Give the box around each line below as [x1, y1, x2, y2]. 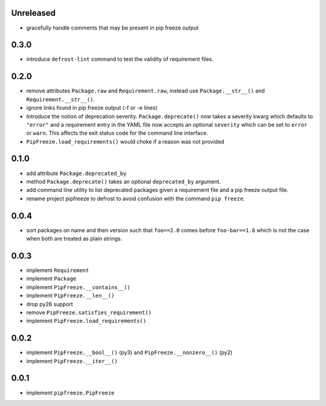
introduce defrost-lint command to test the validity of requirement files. [26, 56, 214, 63]
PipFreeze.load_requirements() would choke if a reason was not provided [26, 138, 225, 145]
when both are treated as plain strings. [26, 235, 123, 243]
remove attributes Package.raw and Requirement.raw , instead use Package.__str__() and [26, 87, 265, 95]
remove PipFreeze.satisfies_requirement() [26, 308, 152, 316]
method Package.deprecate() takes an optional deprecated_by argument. [26, 178, 222, 185]
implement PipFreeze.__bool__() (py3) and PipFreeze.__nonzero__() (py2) [26, 349, 232, 356]
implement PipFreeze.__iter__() [26, 357, 118, 364]
